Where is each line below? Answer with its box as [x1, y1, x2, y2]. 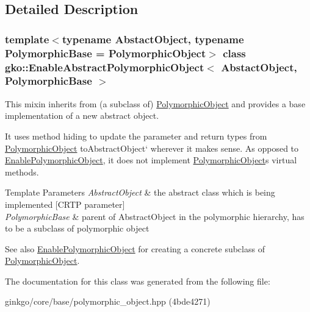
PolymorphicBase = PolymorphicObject [5, 45, 206, 60]
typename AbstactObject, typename [62, 31, 244, 46]
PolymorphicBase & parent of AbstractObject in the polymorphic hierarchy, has [5, 210, 305, 222]
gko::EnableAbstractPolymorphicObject [5, 59, 204, 74]
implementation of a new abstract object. [5, 109, 159, 122]
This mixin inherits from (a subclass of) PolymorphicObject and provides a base [5, 97, 306, 110]
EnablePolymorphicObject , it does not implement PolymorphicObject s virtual [5, 154, 297, 166]
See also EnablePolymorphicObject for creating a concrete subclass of [5, 242, 265, 255]
